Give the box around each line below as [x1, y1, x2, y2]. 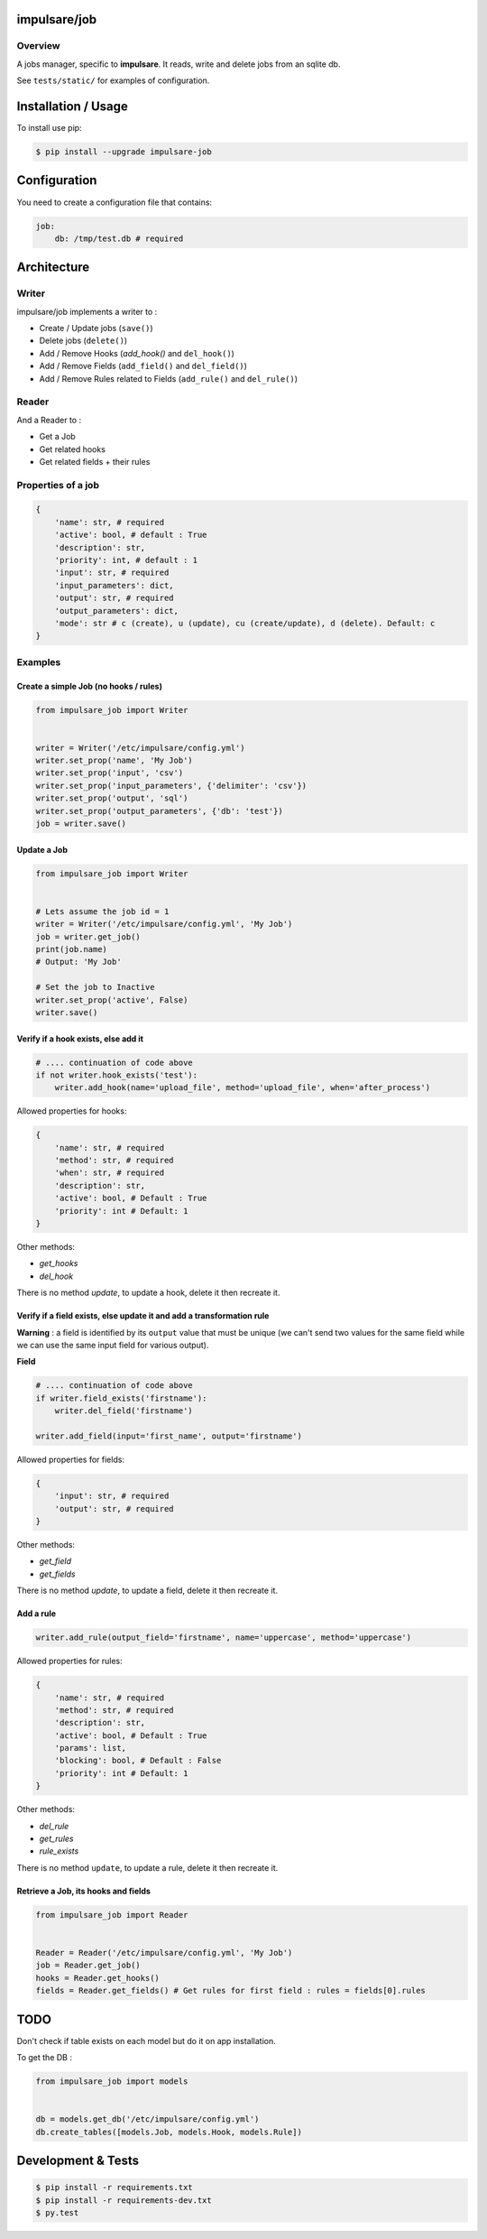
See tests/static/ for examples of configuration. [16, 75, 210, 86]
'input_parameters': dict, [54, 580, 175, 590]
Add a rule [16, 1608, 57, 1619]
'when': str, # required [54, 1168, 165, 1178]
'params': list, [54, 1743, 126, 1753]
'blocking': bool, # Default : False [54, 1755, 222, 1766]
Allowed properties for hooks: [16, 1106, 127, 1116]
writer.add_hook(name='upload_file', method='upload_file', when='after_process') [54, 1083, 431, 1093]
